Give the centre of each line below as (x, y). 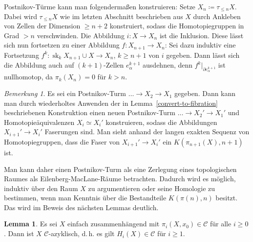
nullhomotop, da (28, 77)
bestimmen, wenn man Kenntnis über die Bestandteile (85, 198)
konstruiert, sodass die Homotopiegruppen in (177, 26)
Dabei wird (21, 16)
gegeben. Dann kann (205, 93)
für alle (221, 224)
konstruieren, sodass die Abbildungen (161, 122)
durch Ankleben (217, 16)
